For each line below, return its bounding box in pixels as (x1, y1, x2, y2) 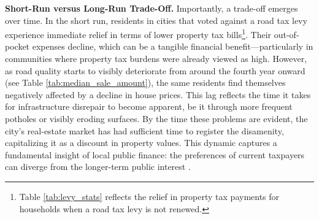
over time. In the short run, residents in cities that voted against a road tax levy (5, 13, 307, 26)
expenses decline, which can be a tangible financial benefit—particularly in (32, 40, 313, 53)
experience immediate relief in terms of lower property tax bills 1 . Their (5, 26, 272, 40)
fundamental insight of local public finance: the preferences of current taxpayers (5, 148, 305, 161)
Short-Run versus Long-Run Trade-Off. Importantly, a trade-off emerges (5, 2, 298, 14)
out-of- (274, 28, 299, 40)
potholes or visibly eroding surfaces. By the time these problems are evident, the (5, 112, 308, 125)
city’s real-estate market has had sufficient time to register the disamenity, (5, 124, 284, 137)
